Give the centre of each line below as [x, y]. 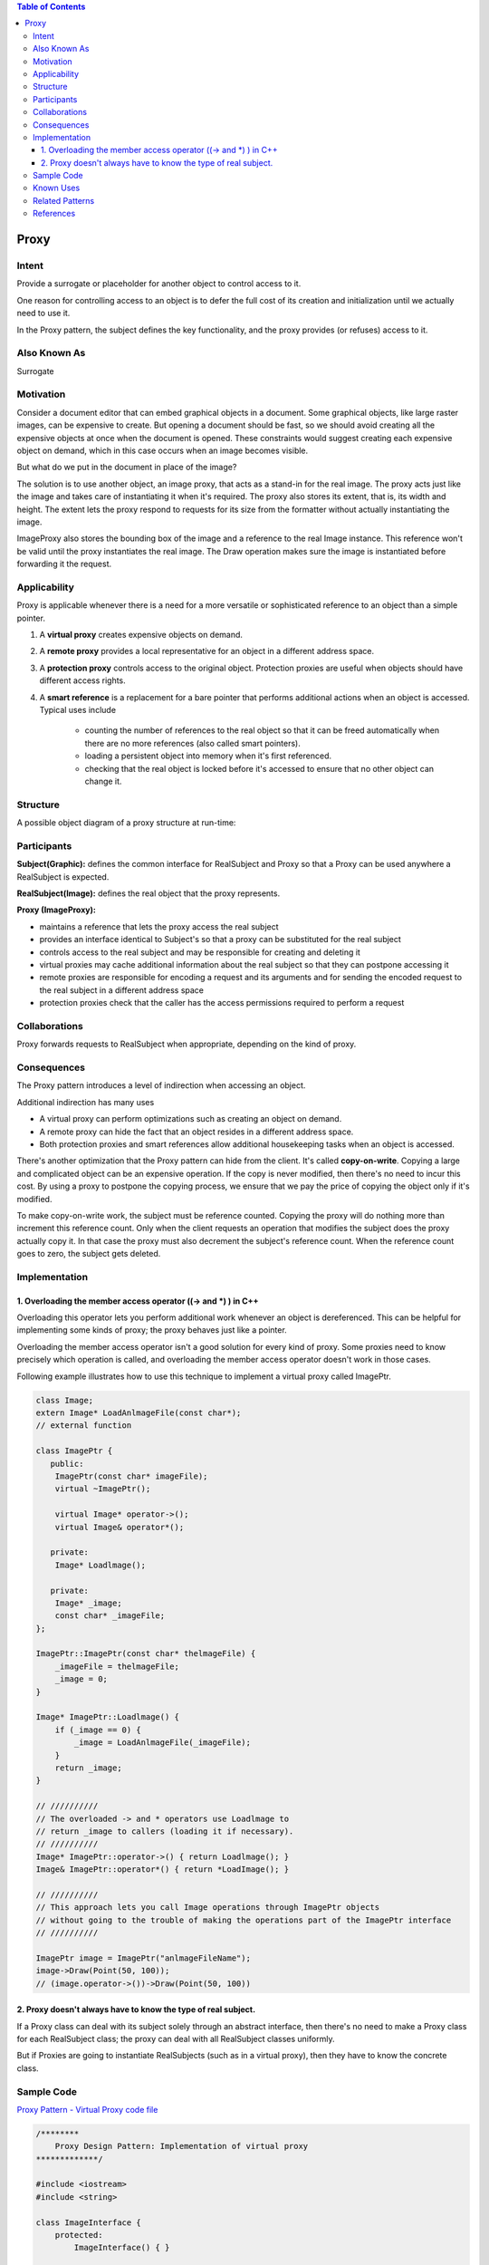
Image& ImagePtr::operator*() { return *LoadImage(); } [163, 1870]
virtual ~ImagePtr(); [103, 1489]
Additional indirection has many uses [86, 1102]
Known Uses [57, 188]
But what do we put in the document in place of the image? [127, 467]
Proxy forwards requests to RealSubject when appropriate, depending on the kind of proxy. [187, 1044]
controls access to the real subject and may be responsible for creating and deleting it [200, 952]
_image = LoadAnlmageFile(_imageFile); [162, 1743]
